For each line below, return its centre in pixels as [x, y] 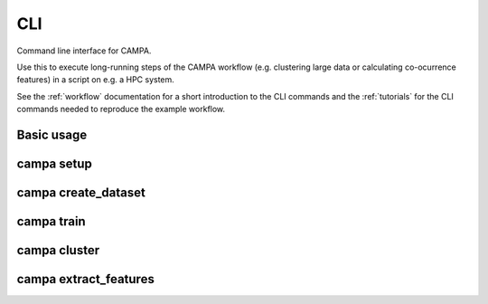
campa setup [54, 163]
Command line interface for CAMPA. [84, 51]
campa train [51, 221]
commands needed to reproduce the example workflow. [121, 109]
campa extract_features [86, 279]
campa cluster [58, 250]
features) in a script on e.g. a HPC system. [96, 80]
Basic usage [52, 134]
